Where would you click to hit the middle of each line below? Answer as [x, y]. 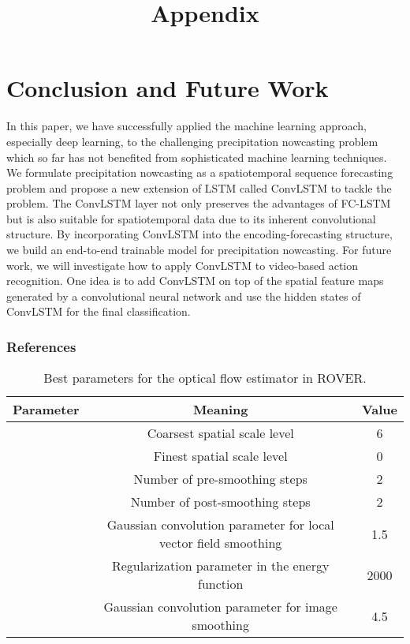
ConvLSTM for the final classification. [99, 311]
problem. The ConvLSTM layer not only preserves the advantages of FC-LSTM [199, 203]
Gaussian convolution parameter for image [220, 607]
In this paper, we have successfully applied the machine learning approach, [186, 126]
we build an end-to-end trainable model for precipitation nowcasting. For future [199, 250]
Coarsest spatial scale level [220, 433]
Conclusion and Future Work [168, 88]
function [221, 584]
